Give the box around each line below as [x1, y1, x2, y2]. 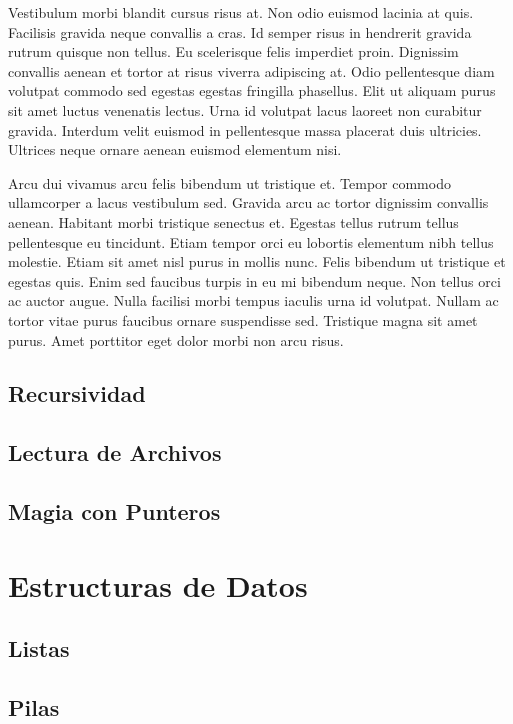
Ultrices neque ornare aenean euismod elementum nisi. [8, 139, 342, 160]
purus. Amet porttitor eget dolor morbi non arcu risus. [8, 329, 344, 350]
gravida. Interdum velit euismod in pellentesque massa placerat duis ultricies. [8, 119, 482, 140]
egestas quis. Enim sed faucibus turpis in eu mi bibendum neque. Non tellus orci [8, 270, 501, 291]
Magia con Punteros [8, 496, 221, 527]
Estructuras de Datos [8, 564, 308, 605]
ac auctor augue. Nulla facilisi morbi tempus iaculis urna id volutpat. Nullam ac [8, 290, 499, 311]
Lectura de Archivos [8, 437, 222, 468]
